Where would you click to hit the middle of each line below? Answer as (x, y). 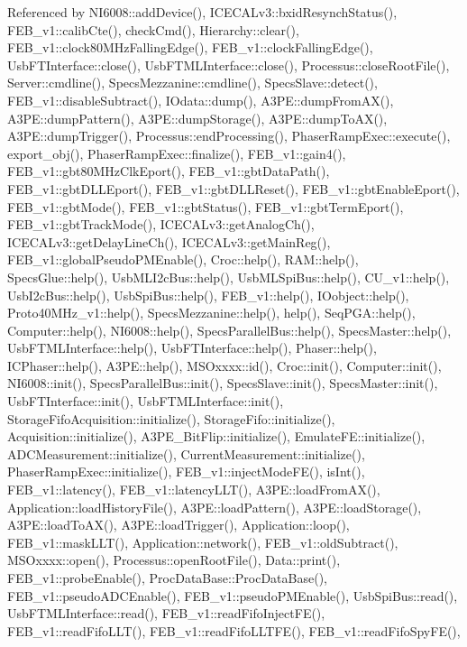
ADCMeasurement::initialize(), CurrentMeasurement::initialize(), (186, 453)
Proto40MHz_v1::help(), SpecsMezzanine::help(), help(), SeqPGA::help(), (211, 313)
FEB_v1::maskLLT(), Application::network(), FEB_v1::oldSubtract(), (203, 542)
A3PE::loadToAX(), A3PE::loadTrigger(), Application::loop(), (179, 525)
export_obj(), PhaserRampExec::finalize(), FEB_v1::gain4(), (177, 153)
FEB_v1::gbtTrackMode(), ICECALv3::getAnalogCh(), (161, 224)
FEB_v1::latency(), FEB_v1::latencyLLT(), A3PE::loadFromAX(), (194, 490)
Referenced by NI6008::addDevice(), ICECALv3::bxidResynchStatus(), (202, 12)
